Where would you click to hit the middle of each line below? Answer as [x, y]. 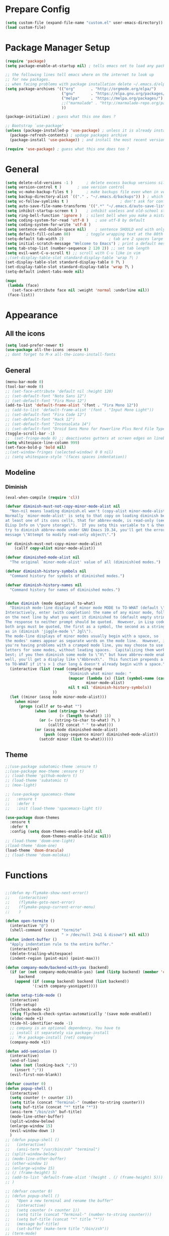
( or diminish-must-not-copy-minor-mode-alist [54, 544]
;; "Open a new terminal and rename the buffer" [59, 1201]
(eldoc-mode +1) [27, 1019]
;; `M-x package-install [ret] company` [53, 1037]
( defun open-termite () [30, 921]
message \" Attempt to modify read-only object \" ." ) [60, 535]
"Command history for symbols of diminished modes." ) [67, 576]
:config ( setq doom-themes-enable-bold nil [56, 832]
